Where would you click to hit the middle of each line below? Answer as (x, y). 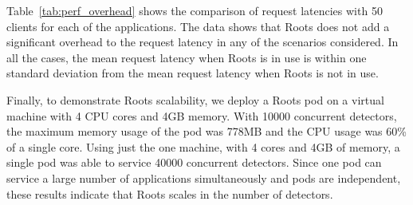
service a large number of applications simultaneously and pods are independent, (204, 177)
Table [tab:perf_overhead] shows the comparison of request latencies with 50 (195, 10)
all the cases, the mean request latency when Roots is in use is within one (187, 57)
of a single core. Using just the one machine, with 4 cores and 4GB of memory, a (203, 146)
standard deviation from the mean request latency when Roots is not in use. (193, 73)
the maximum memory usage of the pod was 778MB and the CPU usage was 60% (206, 131)
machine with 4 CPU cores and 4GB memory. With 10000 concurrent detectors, (202, 115)
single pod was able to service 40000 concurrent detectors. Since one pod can (194, 162)
